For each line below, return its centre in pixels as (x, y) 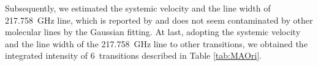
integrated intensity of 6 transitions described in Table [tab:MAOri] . (133, 55)
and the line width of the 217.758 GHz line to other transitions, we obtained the (156, 43)
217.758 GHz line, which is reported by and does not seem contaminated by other (159, 20)
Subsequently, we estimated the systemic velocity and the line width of (138, 8)
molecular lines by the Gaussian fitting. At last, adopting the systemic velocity (153, 32)
